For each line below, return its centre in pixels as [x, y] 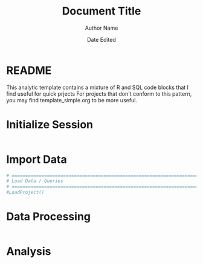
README [29, 70]
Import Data [37, 159]
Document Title [101, 11]
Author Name [101, 28]
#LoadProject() [25, 193]
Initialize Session [50, 124]
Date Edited [101, 39]
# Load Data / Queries [35, 181]
